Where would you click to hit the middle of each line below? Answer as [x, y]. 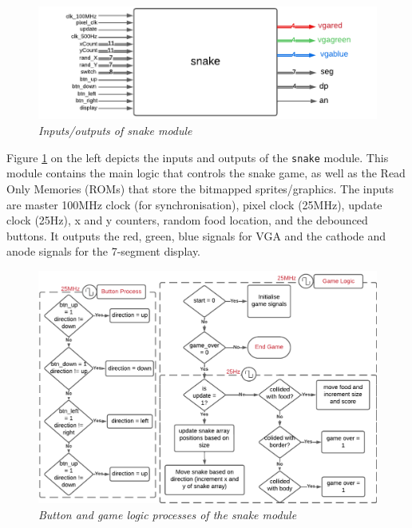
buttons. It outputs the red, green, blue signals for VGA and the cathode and [196, 235]
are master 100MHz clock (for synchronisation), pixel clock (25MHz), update [194, 204]
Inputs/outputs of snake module [115, 131]
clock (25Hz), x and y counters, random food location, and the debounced [187, 220]
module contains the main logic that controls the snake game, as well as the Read [206, 173]
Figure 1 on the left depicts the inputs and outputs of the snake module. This [198, 157]
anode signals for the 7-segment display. [104, 251]
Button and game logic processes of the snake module [168, 514]
